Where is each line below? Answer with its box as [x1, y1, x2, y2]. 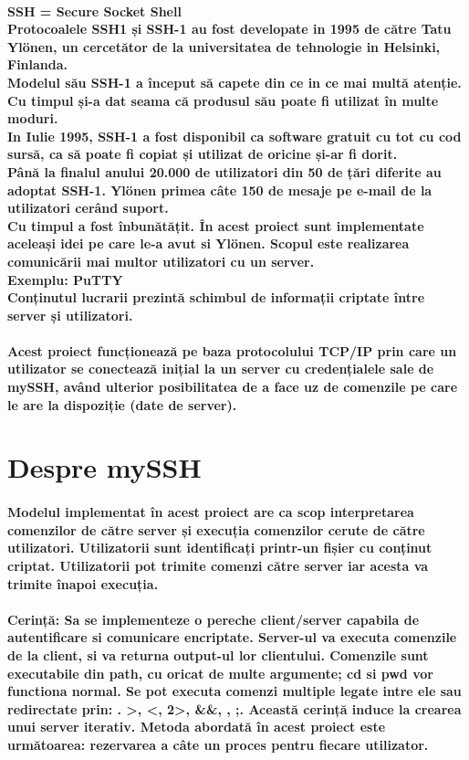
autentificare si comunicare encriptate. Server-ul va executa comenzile [7, 628, 457, 647]
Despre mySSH [7, 449, 202, 486]
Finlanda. [7, 55, 68, 74]
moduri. [7, 109, 58, 128]
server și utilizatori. [7, 305, 133, 324]
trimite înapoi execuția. [7, 574, 159, 593]
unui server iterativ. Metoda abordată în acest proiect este [7, 717, 386, 736]
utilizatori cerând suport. [7, 198, 169, 217]
